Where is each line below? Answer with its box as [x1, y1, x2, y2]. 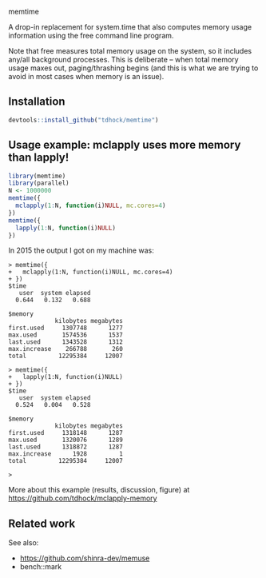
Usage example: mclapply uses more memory [8, 138, 241, 152]
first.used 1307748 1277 [8, 324, 124, 333]
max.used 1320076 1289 [8, 436, 124, 444]
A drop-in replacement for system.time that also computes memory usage [8, 22, 252, 31]
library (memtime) [8, 172, 66, 180]
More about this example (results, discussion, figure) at [8, 485, 190, 495]
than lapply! [8, 151, 69, 165]
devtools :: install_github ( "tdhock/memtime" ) [8, 116, 159, 124]
